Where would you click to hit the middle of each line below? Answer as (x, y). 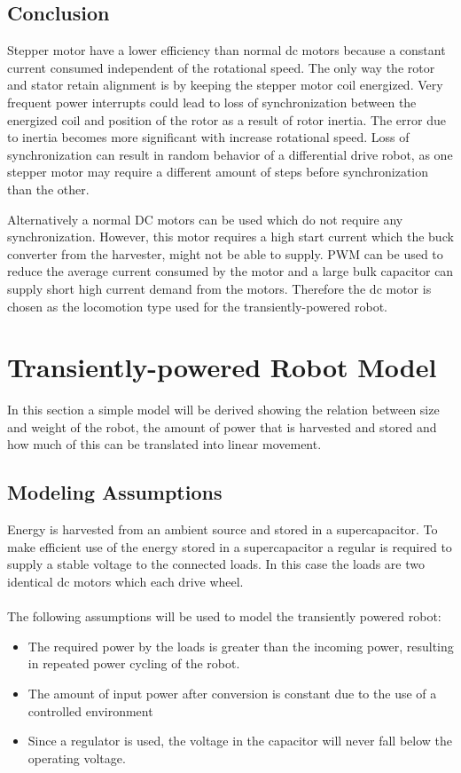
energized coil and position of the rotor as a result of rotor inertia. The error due (227, 119)
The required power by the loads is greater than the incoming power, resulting (241, 646)
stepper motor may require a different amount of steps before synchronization (218, 172)
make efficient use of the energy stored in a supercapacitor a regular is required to (230, 546)
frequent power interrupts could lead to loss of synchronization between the (212, 102)
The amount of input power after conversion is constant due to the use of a (232, 693)
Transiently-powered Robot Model (222, 367)
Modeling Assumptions (115, 492)
